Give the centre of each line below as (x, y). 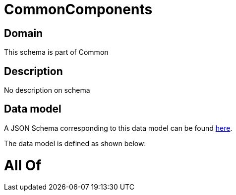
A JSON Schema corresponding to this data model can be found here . (118, 128)
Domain (24, 33)
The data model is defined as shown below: (75, 143)
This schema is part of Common (56, 52)
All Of (23, 165)
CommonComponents (78, 9)
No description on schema (47, 90)
